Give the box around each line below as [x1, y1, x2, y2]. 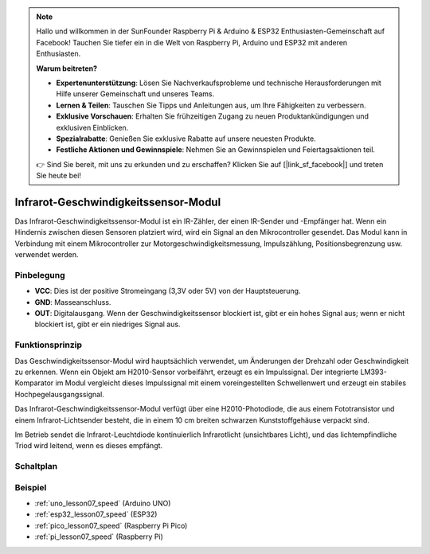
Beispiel [14, 482, 47, 493]
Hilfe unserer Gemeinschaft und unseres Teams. [56, 89, 215, 99]
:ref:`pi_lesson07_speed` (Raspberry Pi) [34, 532, 163, 541]
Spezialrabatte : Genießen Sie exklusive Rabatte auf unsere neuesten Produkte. [56, 134, 316, 143]
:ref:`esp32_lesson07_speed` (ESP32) [34, 509, 158, 519]
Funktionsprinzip [14, 339, 83, 350]
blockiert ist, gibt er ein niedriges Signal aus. [34, 319, 181, 330]
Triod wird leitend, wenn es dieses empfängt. [14, 441, 163, 451]
